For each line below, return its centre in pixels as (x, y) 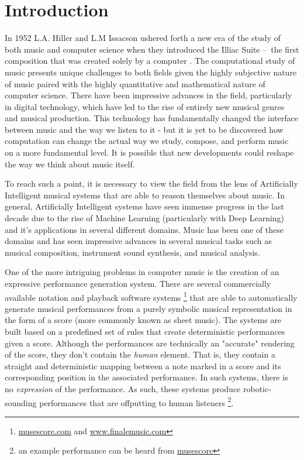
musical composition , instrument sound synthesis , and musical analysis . (132, 252)
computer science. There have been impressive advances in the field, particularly (148, 95)
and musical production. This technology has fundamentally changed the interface (152, 118)
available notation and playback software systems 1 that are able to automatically (151, 296)
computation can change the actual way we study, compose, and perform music (147, 141)
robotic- (257, 389)
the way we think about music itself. (70, 164)
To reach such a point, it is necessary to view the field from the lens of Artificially (151, 183)
